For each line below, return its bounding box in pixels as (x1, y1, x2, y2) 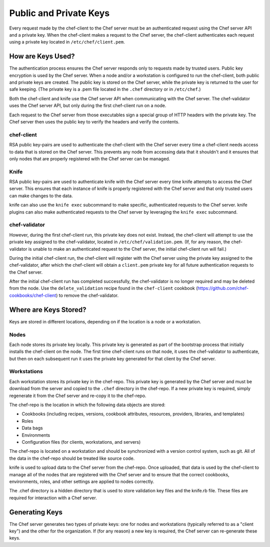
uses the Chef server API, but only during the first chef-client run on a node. (9, 103, 166, 109)
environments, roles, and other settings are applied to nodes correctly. (9, 478, 154, 484)
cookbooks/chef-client (9, 292, 56, 298)
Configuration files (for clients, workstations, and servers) (21, 439, 141, 445)
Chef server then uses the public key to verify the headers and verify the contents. (9, 118, 179, 125)
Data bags (21, 425, 43, 431)
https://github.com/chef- (197, 285, 249, 291)
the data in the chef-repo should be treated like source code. (9, 455, 135, 461)
